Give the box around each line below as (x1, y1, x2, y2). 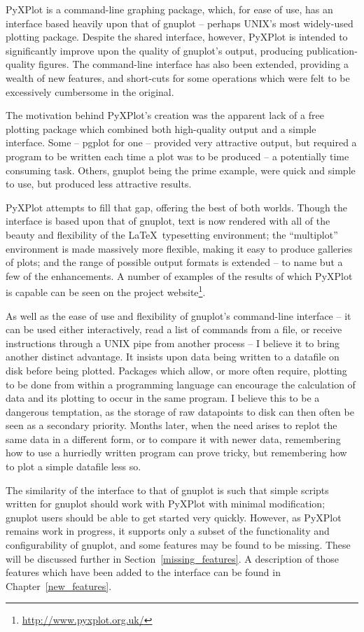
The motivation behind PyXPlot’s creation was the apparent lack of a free (6, 108, 324, 122)
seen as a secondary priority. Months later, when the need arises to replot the (6, 418, 337, 433)
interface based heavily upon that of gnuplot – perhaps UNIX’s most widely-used (6, 15, 353, 30)
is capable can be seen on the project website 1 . (6, 283, 206, 299)
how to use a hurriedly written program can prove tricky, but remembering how (6, 445, 347, 460)
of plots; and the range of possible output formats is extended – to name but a (6, 255, 343, 269)
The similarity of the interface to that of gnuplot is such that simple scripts (6, 482, 329, 497)
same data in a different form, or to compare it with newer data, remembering (6, 431, 341, 446)
